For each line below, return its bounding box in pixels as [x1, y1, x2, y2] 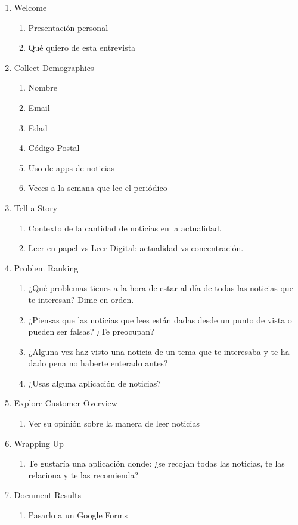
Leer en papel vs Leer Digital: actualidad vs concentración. [28, 242, 244, 254]
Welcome [14, 1, 47, 13]
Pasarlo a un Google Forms [28, 509, 128, 521]
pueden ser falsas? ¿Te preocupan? [28, 325, 154, 338]
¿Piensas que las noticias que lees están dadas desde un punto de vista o [28, 313, 292, 326]
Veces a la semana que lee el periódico [28, 181, 167, 194]
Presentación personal [28, 21, 108, 33]
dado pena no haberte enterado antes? [28, 357, 168, 369]
